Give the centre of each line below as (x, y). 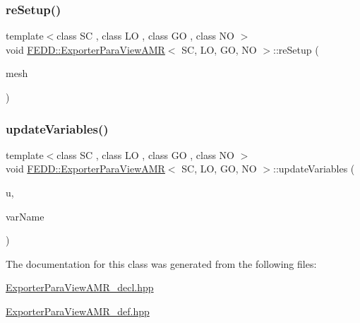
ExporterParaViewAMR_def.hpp (78, 311)
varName (25, 216)
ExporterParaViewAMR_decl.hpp (80, 287)
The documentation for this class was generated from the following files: (161, 263)
